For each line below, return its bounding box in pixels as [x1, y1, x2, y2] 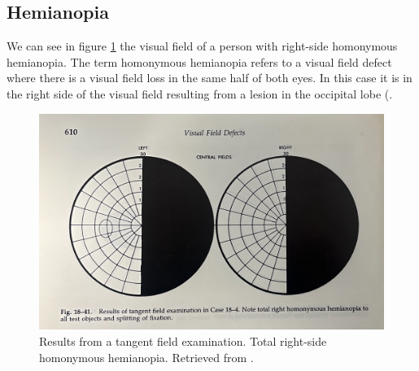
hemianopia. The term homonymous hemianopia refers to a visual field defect [7, 53, 392, 70]
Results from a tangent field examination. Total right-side [39, 333, 327, 349]
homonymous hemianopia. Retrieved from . [39, 348, 254, 365]
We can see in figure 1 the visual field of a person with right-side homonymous [7, 37, 398, 55]
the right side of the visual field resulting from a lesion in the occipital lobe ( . [7, 85, 393, 102]
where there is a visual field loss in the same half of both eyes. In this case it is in [7, 69, 412, 86]
